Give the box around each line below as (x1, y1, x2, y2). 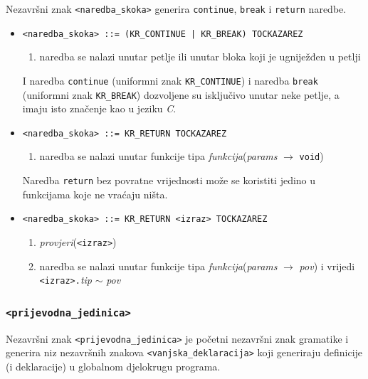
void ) (299, 149, 324, 164)
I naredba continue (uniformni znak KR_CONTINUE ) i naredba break (22, 73, 318, 87)
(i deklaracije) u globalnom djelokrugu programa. (6, 359, 221, 374)
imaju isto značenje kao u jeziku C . (22, 101, 177, 116)
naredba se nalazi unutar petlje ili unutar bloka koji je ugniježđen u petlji (39, 49, 361, 64)
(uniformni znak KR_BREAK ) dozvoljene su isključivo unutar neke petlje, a (22, 87, 340, 102)
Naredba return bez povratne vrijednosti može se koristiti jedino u (22, 173, 316, 188)
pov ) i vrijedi (299, 258, 355, 273)
